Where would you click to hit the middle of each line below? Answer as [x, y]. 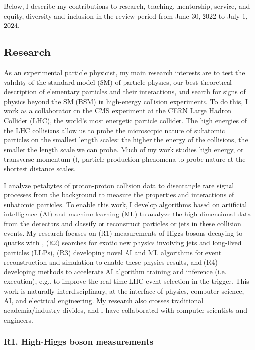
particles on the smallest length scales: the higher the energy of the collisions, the [126, 140]
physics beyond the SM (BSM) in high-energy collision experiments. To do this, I [126, 101]
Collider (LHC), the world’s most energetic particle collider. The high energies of [125, 120]
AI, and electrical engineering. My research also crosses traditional [104, 300]
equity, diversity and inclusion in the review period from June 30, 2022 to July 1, [126, 15]
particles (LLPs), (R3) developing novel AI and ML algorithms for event [113, 252]
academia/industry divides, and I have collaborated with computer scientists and [126, 310]
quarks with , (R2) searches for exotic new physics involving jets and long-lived [123, 243]
